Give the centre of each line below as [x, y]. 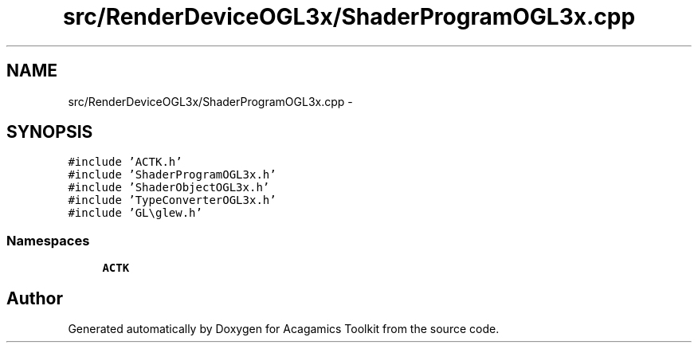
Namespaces [48, 240]
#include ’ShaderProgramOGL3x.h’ [172, 175]
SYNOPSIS [50, 132]
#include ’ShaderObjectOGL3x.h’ [169, 188]
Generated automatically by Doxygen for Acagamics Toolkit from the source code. [284, 329]
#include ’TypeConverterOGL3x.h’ [172, 200]
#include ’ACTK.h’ [125, 162]
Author [35, 298]
